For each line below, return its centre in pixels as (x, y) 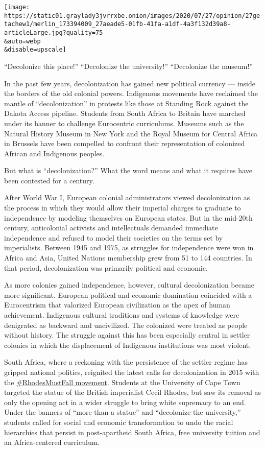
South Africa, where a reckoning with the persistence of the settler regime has (126, 362)
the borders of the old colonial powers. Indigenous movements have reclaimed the (131, 93)
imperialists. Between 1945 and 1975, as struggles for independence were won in (129, 247)
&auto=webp (22, 41)
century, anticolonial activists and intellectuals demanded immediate (111, 228)
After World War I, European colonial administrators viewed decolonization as (127, 197)
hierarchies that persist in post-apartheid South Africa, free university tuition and (132, 432)
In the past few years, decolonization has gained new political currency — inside (130, 83)
